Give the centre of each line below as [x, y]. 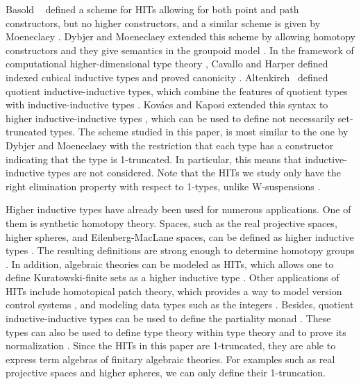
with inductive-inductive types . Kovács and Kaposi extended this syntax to [167, 105]
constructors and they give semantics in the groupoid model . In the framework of [180, 50]
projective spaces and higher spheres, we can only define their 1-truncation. [166, 373]
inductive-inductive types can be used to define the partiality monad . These [168, 318]
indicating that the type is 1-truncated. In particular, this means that [154, 159]
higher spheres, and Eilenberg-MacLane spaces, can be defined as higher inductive [180, 236]
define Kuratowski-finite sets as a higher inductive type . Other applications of [173, 277]
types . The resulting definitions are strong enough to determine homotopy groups [180, 250]
